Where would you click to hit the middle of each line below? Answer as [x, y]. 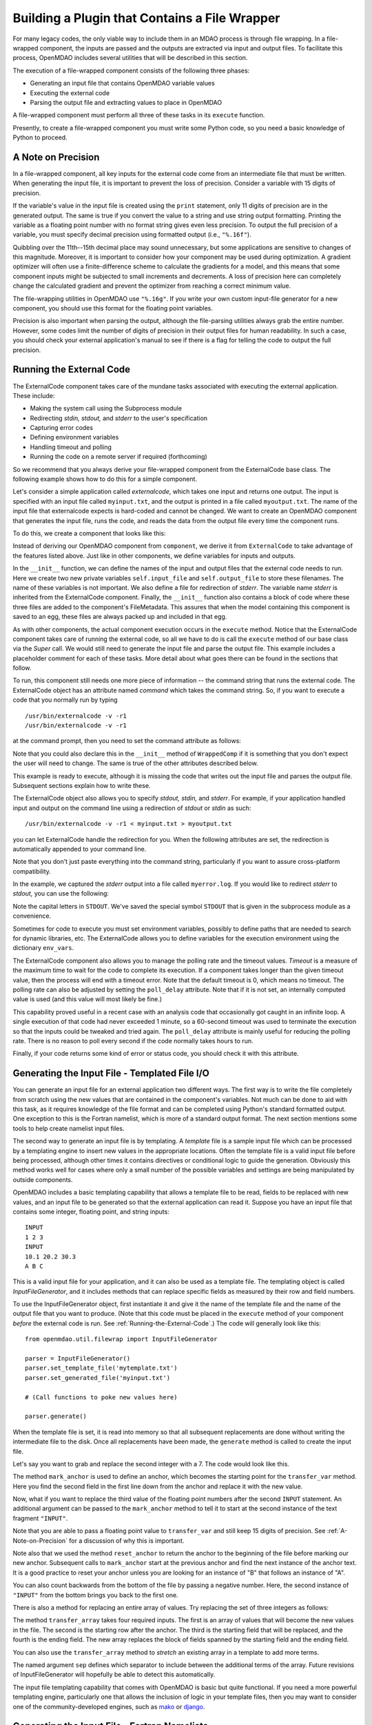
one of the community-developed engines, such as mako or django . [109, 1706]
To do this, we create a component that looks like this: [89, 533]
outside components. [43, 1179]
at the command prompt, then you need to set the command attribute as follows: [127, 741]
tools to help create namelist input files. [69, 1128]
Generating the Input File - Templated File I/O [111, 1073]
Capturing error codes [61, 428]
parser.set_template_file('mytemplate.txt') [102, 1368]
